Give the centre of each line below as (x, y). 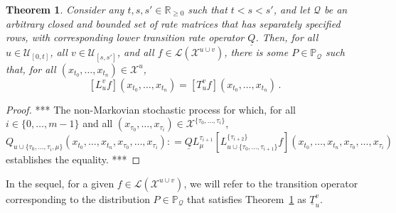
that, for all (31, 69)
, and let (291, 9)
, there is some (256, 52)
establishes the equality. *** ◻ (73, 159)
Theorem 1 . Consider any (65, 9)
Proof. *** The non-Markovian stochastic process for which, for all (151, 109)
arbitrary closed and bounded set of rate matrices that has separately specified (173, 23)
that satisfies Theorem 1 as (247, 198)
